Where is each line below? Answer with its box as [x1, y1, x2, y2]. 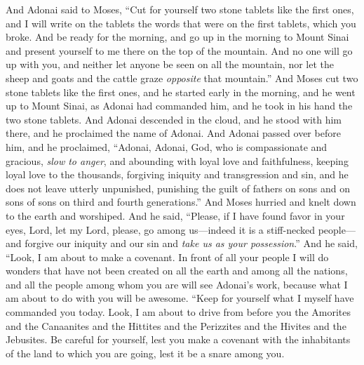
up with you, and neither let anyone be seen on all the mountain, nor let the [6, 57, 335, 72]
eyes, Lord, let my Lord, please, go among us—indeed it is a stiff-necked [6, 222, 316, 237]
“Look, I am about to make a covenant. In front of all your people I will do [6, 249, 329, 264]
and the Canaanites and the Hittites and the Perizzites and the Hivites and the [6, 318, 346, 333]
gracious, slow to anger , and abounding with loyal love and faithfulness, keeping [6, 153, 349, 168]
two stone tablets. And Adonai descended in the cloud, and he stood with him [6, 112, 342, 126]
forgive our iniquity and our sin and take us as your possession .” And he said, [25, 236, 358, 251]
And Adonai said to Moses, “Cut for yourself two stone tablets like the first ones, [6, 2, 354, 16]
